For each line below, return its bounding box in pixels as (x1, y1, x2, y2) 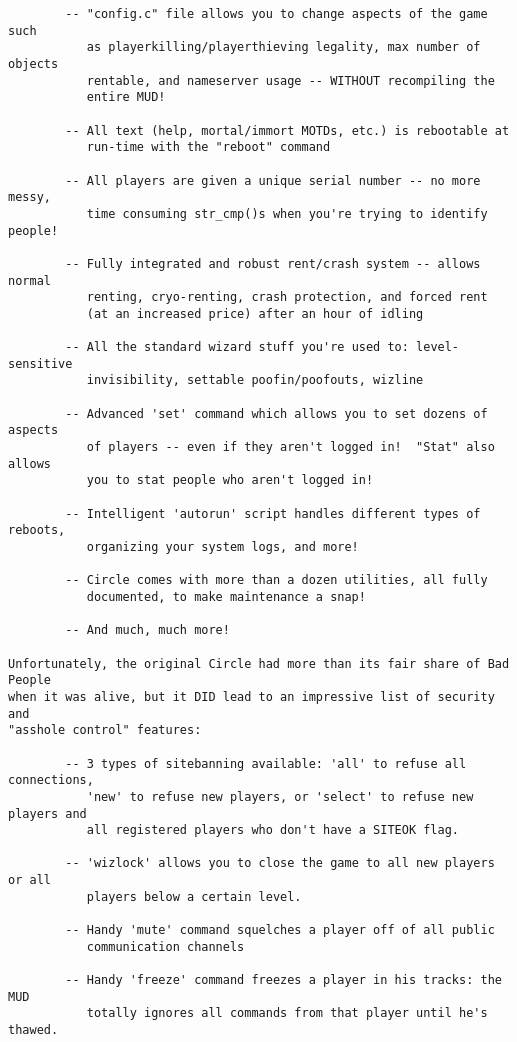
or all (8, 873, 51, 888)
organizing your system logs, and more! (86, 540, 359, 554)
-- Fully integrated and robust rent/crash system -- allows (65, 256, 481, 271)
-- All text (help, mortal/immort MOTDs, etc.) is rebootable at (65, 123, 510, 138)
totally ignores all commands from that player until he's (86, 1006, 488, 1021)
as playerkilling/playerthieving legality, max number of (86, 40, 481, 55)
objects (8, 56, 59, 71)
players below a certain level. (86, 889, 302, 904)
